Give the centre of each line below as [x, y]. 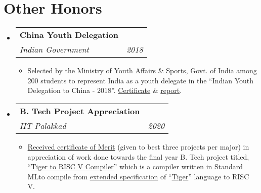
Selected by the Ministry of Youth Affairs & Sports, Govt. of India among [142, 70]
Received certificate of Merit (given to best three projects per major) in [138, 146]
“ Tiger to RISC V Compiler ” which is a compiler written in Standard [135, 166]
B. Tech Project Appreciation [80, 111]
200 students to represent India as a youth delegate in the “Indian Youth [141, 80]
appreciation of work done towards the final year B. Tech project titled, [138, 156]
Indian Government [54, 50]
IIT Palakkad [43, 125]
